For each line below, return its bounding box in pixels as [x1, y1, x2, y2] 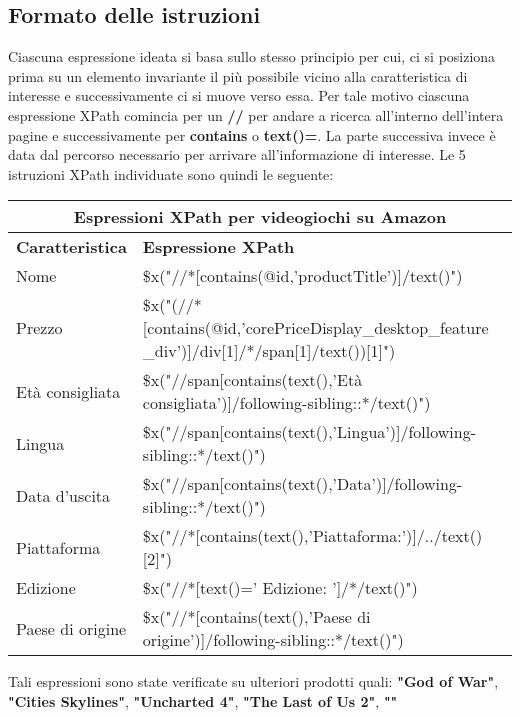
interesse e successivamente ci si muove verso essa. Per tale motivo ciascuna [8, 85, 470, 106]
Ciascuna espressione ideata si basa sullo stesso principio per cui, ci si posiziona [8, 46, 496, 67]
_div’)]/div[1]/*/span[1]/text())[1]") [142, 339, 396, 363]
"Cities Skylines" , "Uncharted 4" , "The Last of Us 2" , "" [8, 690, 398, 711]
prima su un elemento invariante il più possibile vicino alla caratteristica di [8, 65, 468, 86]
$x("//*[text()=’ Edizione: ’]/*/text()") [142, 576, 418, 600]
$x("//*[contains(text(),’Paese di [142, 605, 371, 629]
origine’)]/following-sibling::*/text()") [142, 628, 404, 652]
